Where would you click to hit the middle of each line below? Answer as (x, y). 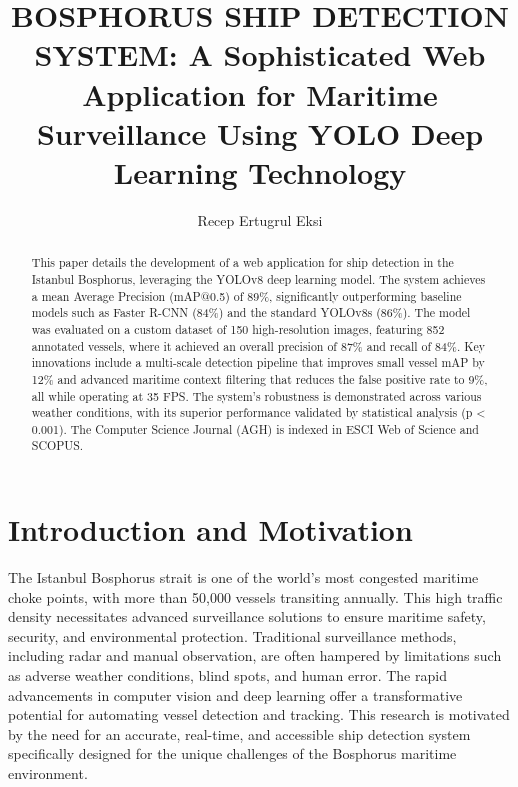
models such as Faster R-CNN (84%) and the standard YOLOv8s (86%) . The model (251, 312)
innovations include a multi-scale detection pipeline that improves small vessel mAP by (258, 362)
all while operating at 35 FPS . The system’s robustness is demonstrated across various (256, 395)
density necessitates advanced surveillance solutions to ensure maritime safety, (247, 616)
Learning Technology (260, 171)
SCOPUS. (57, 445)
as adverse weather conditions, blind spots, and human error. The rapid (227, 675)
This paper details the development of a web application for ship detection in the (242, 262)
